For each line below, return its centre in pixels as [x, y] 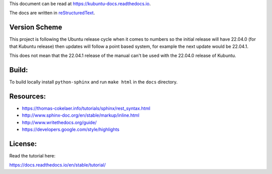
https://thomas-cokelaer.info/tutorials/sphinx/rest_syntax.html [86, 108]
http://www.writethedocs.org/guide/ [59, 122]
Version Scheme [36, 27]
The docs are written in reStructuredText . [52, 13]
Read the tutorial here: [32, 155]
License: [23, 144]
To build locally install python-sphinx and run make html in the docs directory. [93, 82]
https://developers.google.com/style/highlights [71, 129]
